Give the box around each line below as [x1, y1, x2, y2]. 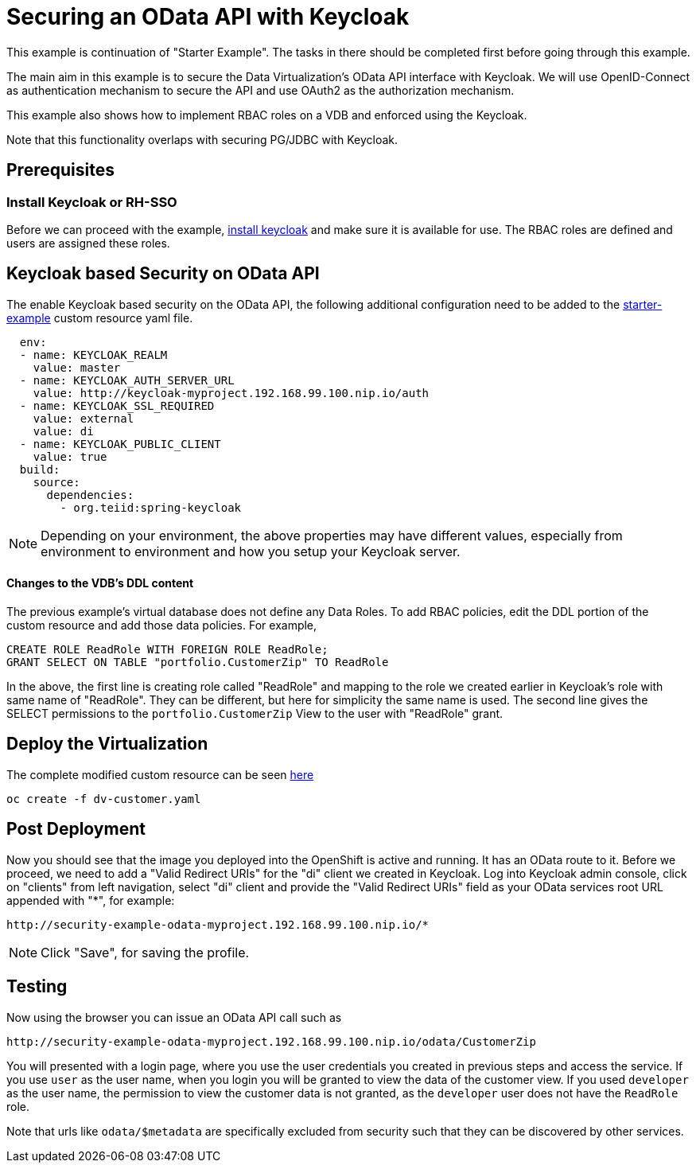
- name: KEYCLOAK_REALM [19, 348, 168, 361]
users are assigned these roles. [6, 236, 170, 250]
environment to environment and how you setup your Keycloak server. [41, 543, 461, 559]
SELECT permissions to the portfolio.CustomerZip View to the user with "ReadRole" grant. [6, 707, 504, 721]
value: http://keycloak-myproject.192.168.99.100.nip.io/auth [33, 386, 430, 399]
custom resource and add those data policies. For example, [6, 618, 317, 633]
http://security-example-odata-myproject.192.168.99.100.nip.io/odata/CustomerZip [6, 1035, 536, 1048]
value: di [33, 424, 94, 438]
